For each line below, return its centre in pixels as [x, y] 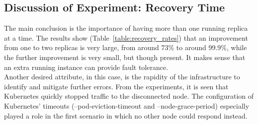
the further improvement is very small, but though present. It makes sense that [125, 57]
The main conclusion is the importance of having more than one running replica [126, 28]
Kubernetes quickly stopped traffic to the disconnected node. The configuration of [129, 96]
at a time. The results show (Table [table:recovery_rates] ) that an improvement [126, 37]
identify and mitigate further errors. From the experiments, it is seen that [116, 86]
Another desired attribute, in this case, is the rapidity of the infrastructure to [122, 77]
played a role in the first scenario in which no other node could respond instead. [126, 115]
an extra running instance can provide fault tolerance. [86, 67]
